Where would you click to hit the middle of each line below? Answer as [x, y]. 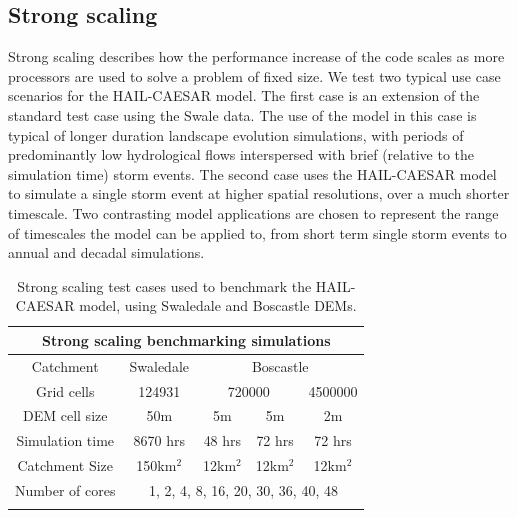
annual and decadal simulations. [106, 252]
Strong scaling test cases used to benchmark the [164, 285]
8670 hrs [159, 440]
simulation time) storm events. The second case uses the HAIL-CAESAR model [252, 173]
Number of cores [65, 489]
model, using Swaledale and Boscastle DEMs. [218, 305]
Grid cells [65, 390]
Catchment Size [65, 465]
